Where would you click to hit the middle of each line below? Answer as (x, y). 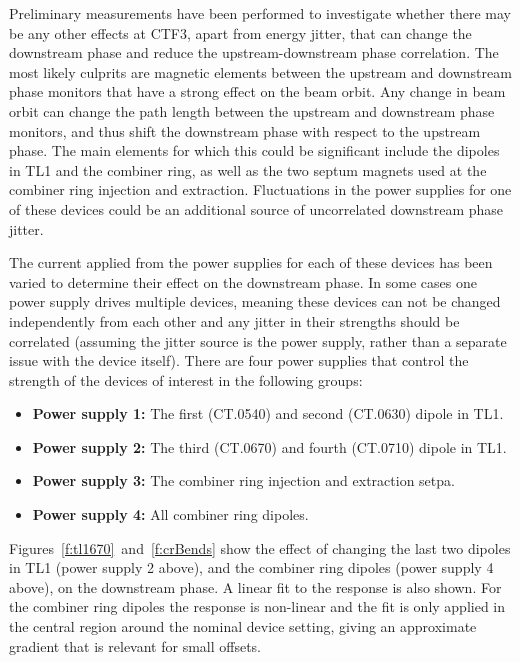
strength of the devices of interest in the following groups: (186, 379)
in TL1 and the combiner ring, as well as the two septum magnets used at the (248, 169)
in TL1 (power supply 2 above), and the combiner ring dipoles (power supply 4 (251, 567)
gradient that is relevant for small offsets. (135, 645)
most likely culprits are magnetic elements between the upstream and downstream (260, 71)
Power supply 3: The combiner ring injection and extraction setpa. (243, 480)
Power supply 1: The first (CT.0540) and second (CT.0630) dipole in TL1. (268, 413)
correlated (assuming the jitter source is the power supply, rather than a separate (258, 340)
